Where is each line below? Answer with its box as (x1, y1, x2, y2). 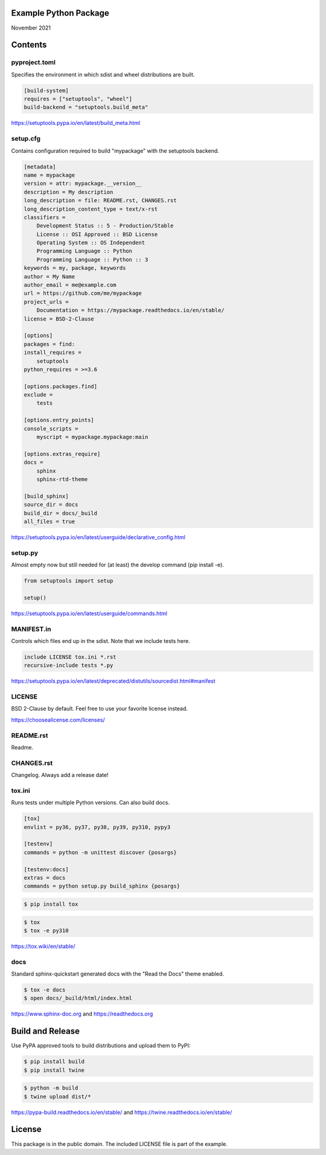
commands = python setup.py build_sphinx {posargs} (24, 883, 181, 890)
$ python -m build (24, 1084, 78, 1092)
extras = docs (24, 874, 66, 881)
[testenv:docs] (24, 866, 69, 872)
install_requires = (24, 349, 81, 356)
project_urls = (24, 298, 69, 305)
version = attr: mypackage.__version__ (24, 180, 142, 187)
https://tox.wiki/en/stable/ (11, 942, 75, 950)
